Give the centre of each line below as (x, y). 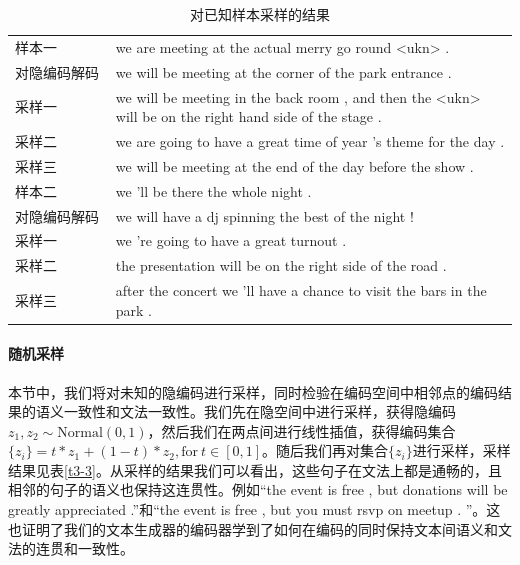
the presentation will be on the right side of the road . (281, 265)
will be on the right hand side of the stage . (248, 116)
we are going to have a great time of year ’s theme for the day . (310, 140)
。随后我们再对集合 (325, 450)
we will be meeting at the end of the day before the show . (294, 165)
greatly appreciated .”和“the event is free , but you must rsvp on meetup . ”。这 (254, 509)
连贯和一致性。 (84, 548)
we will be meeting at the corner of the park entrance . (283, 71)
